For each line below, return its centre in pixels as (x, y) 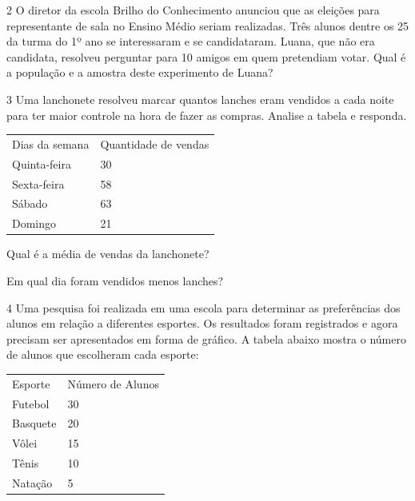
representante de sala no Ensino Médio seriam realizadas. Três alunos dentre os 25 (208, 25)
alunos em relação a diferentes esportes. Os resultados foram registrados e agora (202, 323)
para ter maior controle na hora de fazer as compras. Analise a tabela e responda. (207, 115)
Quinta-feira (42, 163)
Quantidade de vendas (155, 143)
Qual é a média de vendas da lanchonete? (108, 254)
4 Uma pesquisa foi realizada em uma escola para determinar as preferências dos (204, 307)
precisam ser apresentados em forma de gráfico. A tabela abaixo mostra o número (206, 338)
